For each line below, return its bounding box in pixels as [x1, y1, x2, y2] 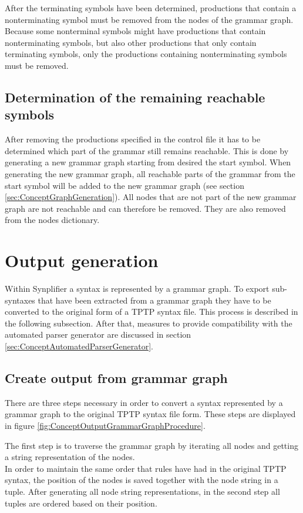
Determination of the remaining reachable [5, 88, 265, 106]
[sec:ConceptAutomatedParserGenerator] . [5, 340, 154, 352]
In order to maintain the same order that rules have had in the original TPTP [5, 462, 287, 474]
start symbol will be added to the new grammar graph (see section [5, 179, 244, 191]
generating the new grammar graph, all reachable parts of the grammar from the [5, 167, 295, 179]
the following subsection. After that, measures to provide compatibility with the [5, 317, 292, 329]
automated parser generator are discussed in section [5, 328, 191, 341]
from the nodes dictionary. [5, 214, 100, 226]
